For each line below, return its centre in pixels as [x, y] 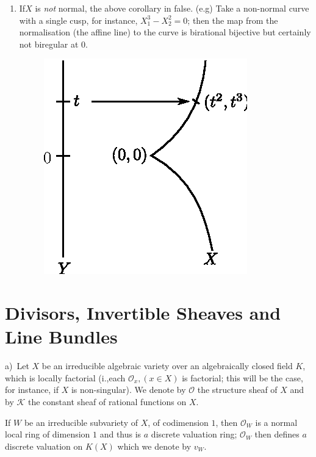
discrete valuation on [44, 446]
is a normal [276, 422]
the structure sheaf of [237, 390]
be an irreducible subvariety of [81, 422]
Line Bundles [61, 336]
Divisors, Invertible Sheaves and [143, 313]
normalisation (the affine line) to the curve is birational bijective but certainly [165, 32]
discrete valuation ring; [194, 434]
